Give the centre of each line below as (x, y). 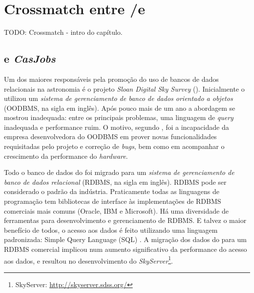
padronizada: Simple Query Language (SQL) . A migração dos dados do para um (125, 239)
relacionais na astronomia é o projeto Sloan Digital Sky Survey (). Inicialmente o (124, 88)
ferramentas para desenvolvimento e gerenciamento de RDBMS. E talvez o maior (125, 220)
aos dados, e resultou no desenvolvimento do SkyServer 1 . (88, 260)
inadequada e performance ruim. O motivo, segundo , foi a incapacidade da (116, 127)
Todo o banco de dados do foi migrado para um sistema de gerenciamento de (119, 172)
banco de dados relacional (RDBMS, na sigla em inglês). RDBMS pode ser (115, 182)
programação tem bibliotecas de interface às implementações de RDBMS (113, 201)
